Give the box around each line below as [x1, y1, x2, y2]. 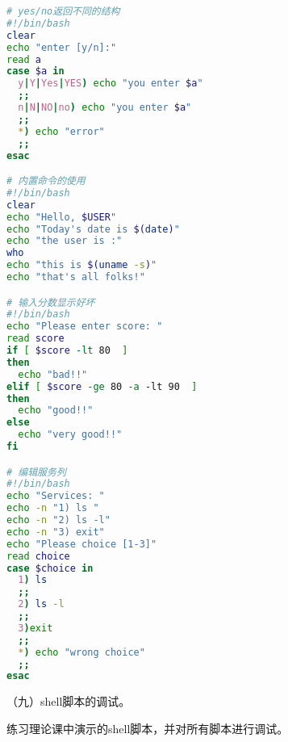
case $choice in [6, 562, 94, 574]
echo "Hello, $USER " [6, 211, 117, 223]
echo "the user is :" [6, 235, 123, 247]
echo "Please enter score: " [6, 321, 163, 333]
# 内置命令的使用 [6, 175, 86, 187]
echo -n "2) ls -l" [6, 514, 111, 526]
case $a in [6, 65, 65, 78]
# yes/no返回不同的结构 [6, 6, 120, 17]
